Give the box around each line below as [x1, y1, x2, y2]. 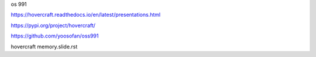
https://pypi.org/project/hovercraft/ [11, 22, 96, 29]
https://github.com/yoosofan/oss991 [11, 32, 99, 40]
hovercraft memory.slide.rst [11, 43, 78, 50]
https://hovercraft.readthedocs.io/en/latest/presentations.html [11, 12, 161, 18]
